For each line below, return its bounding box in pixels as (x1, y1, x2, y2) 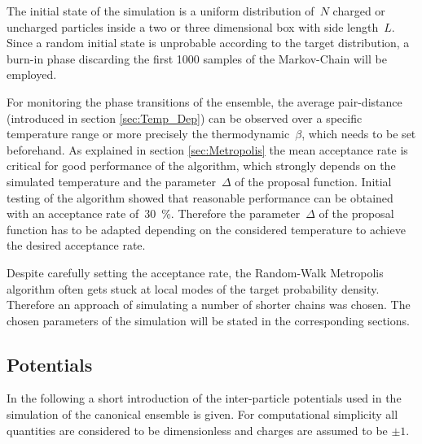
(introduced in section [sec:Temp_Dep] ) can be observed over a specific (7, 109, 363, 126)
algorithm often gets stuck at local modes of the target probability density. (7, 280, 380, 297)
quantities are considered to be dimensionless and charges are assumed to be (7, 421, 388, 438)
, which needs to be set (301, 125, 416, 142)
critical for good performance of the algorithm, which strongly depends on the (7, 157, 396, 174)
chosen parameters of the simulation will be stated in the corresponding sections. (7, 311, 410, 329)
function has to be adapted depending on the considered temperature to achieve (7, 220, 406, 237)
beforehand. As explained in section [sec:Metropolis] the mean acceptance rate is (7, 141, 408, 158)
